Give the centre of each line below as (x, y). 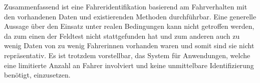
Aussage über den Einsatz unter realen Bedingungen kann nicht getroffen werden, (129, 26)
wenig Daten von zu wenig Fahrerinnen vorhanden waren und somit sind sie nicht (129, 45)
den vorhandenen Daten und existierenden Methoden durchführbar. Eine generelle (130, 16)
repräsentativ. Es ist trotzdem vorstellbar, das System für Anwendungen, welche (127, 55)
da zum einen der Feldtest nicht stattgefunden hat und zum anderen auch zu (122, 36)
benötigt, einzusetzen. (37, 75)
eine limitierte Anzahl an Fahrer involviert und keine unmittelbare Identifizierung (129, 65)
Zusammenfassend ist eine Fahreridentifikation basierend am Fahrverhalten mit (126, 6)
